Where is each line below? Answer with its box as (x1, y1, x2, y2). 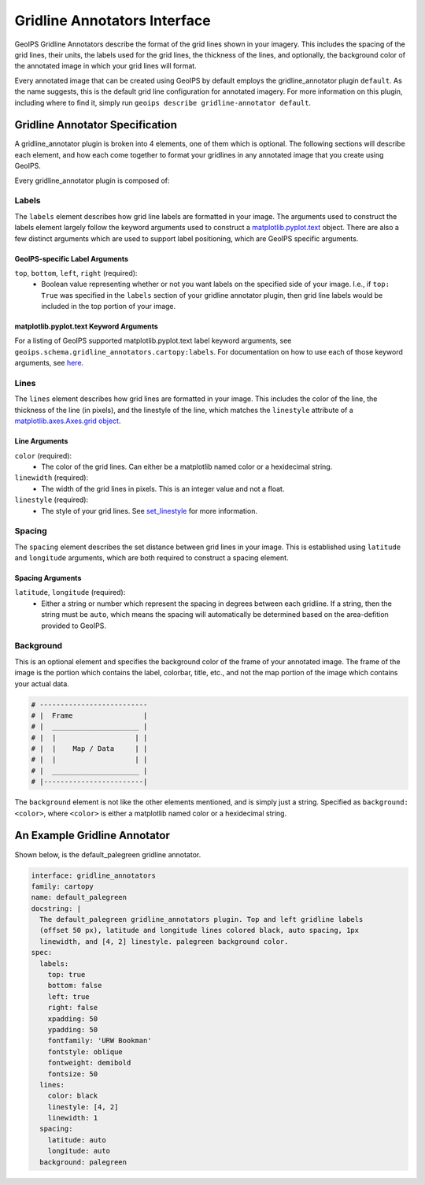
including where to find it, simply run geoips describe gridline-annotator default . (14, 98, 311, 107)
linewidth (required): (14, 473, 89, 482)
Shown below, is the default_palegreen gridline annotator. (14, 849, 201, 859)
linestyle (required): (14, 495, 89, 504)
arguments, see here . (14, 358, 84, 368)
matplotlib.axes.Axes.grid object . (14, 416, 121, 425)
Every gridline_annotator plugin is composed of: (14, 176, 170, 185)
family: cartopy (31, 882, 94, 890)
